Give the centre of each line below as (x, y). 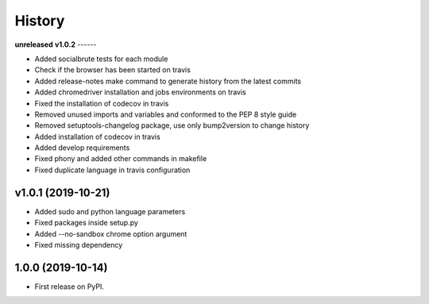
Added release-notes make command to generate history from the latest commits (168, 81)
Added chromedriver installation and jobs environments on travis (140, 92)
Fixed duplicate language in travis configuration (112, 170)
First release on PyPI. (70, 287)
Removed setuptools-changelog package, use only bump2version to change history (172, 125)
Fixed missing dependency (79, 244)
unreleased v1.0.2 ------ (56, 44)
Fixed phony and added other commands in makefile (121, 159)
